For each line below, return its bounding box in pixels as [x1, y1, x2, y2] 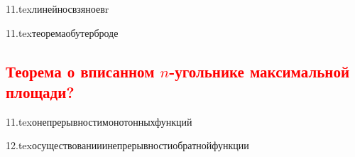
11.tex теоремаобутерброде [6, 25, 119, 40]
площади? [6, 80, 75, 102]
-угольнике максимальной [169, 60, 350, 82]
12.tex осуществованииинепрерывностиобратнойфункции [6, 138, 249, 153]
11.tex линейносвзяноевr [6, 1, 109, 16]
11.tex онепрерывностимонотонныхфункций [6, 114, 192, 129]
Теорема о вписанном [6, 60, 155, 82]
